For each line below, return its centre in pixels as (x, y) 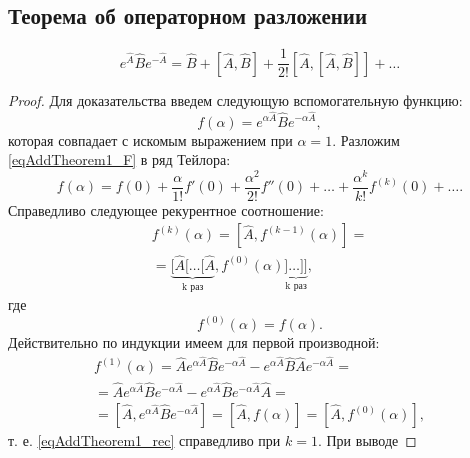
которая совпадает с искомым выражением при (150, 139)
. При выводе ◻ (367, 440)
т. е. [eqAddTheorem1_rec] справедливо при (144, 440)
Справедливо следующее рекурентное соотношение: (166, 209)
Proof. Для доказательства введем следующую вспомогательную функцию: (235, 100)
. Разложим (366, 139)
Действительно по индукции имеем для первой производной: (194, 342)
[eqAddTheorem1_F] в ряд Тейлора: (119, 159)
